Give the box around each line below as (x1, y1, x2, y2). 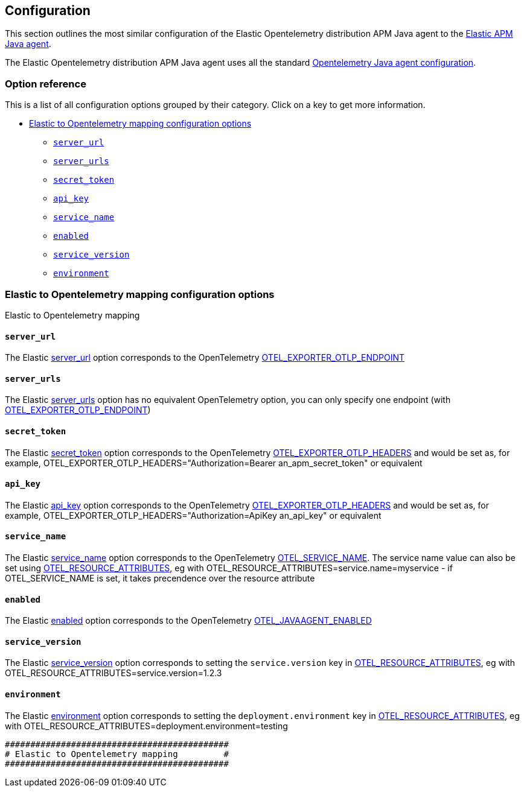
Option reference (5, 77, 86, 90)
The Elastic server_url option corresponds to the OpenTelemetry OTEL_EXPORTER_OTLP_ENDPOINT (5, 352, 405, 363)
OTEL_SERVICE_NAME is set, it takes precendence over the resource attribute (5, 573, 315, 584)
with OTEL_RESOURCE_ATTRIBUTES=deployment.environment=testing (5, 720, 288, 731)
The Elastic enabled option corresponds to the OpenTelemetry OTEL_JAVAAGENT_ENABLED (5, 615, 372, 626)
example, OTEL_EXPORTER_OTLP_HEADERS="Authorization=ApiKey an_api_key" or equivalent (5, 510, 382, 521)
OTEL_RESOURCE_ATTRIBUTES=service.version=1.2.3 (5, 668, 222, 679)
